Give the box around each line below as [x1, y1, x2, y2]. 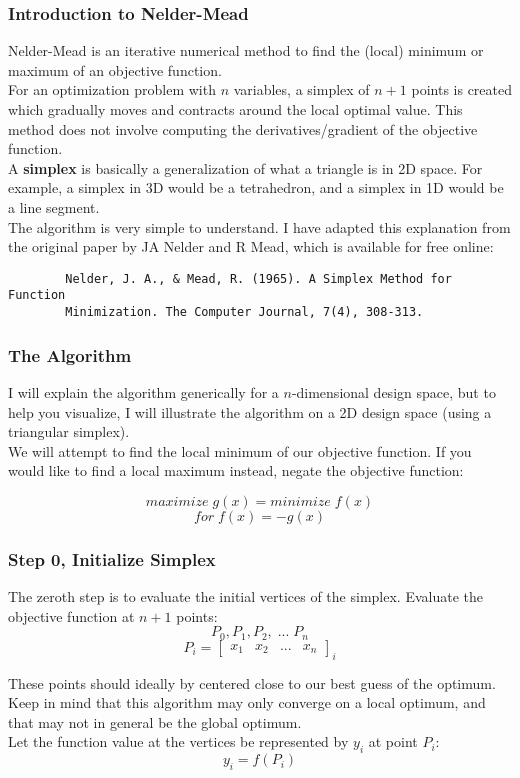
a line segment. [8, 196, 100, 217]
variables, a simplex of [233, 79, 370, 100]
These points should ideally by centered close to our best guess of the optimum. [8, 672, 496, 693]
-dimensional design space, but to [291, 381, 496, 402]
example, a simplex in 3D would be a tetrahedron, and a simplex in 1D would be [8, 177, 504, 198]
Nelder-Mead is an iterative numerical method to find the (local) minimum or [8, 40, 484, 61]
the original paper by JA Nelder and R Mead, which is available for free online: [8, 236, 494, 257]
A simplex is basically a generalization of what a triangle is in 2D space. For [8, 157, 483, 178]
